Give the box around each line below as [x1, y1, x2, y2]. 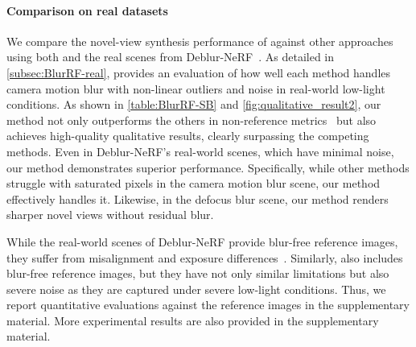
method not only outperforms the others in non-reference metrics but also [6, 111, 377, 128]
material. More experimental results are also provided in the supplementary [6, 312, 379, 328]
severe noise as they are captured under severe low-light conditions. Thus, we [6, 280, 386, 297]
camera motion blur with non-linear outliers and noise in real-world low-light [6, 80, 385, 97]
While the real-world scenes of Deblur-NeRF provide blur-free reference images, [6, 233, 398, 250]
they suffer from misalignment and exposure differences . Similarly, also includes [6, 249, 403, 266]
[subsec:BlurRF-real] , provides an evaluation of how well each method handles [6, 64, 391, 81]
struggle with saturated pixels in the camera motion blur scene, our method [6, 175, 381, 192]
